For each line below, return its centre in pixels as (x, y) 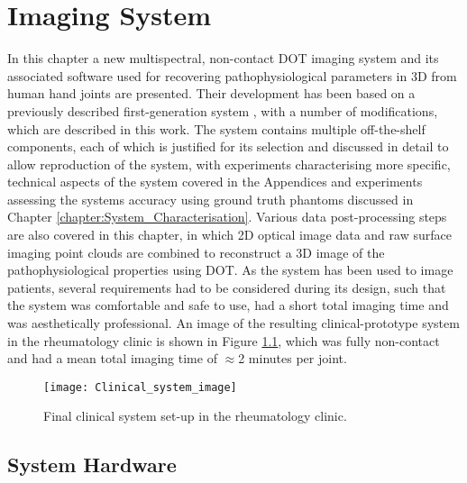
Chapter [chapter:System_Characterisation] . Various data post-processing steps (227, 217)
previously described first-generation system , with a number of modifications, (223, 110)
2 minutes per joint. (293, 358)
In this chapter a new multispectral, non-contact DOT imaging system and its (223, 58)
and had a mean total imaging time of (112, 358)
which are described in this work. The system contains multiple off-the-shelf (216, 128)
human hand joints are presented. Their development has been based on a (211, 93)
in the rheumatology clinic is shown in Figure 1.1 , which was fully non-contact (224, 340)
